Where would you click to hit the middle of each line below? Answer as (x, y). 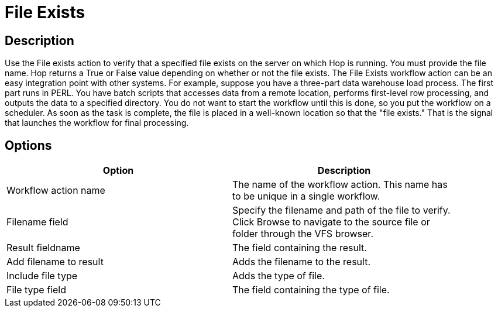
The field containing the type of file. (311, 290)
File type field (36, 290)
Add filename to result (55, 262)
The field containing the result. (300, 248)
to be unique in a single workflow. (306, 196)
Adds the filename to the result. (302, 262)
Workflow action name (56, 191)
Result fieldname (43, 248)
